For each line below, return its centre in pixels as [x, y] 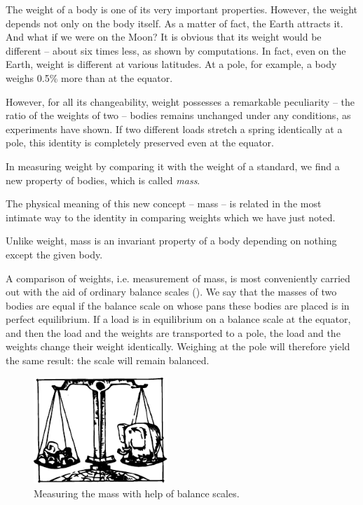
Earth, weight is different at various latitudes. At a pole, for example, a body [171, 64]
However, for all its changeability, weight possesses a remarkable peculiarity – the [180, 101]
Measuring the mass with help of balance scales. [137, 493]
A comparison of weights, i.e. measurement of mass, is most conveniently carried [178, 278]
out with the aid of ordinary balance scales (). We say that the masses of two [171, 292]
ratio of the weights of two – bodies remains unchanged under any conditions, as [178, 115]
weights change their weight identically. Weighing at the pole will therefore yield [178, 346]
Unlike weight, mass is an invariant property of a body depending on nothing [171, 241]
